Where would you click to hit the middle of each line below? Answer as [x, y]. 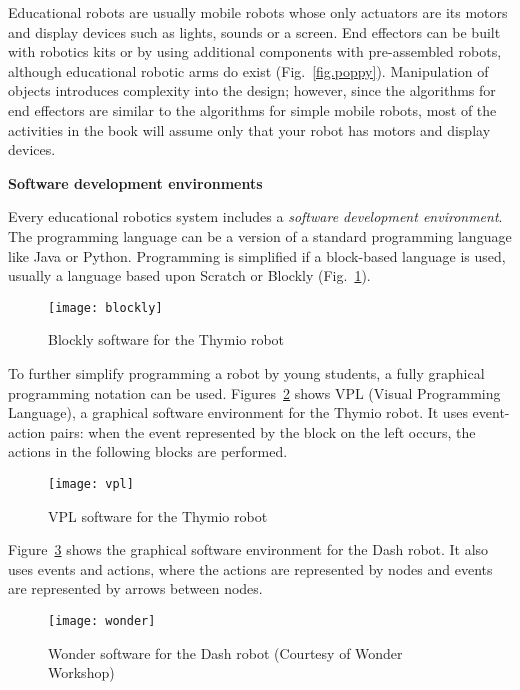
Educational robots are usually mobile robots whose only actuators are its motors [258, 12]
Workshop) [81, 672]
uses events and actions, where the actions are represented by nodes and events [250, 568]
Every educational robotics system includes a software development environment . [255, 216]
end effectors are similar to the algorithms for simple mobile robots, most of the [252, 109]
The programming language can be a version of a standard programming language [260, 235]
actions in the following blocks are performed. [148, 451]
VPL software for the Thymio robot [158, 515]
